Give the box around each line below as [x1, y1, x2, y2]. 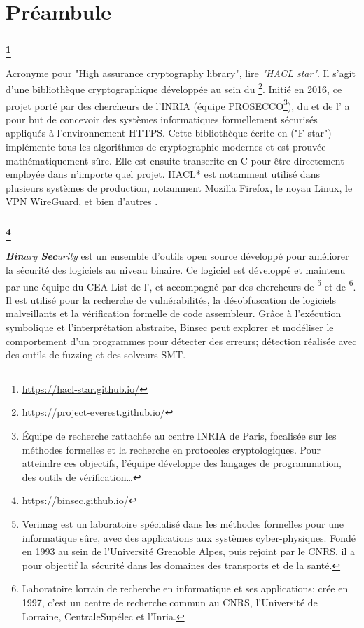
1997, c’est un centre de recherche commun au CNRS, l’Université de [22, 594, 318, 609]
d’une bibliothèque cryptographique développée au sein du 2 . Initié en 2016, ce [6, 80, 342, 97]
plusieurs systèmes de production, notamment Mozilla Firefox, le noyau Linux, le [6, 180, 353, 195]
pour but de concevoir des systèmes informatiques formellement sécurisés [6, 111, 318, 126]
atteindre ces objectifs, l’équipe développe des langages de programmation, [22, 456, 342, 470]
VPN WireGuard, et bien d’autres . [6, 194, 158, 209]
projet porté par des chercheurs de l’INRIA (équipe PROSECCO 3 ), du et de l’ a [6, 96, 350, 113]
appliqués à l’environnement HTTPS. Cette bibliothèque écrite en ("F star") [6, 125, 332, 140]
